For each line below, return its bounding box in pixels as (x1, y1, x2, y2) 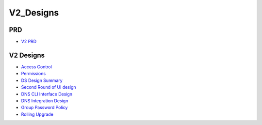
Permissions (21, 71, 46, 77)
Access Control (21, 63, 52, 70)
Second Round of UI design (21, 84, 76, 90)
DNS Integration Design (21, 97, 68, 104)
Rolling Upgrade (21, 111, 53, 117)
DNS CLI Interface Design (21, 91, 73, 97)
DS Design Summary (21, 78, 63, 83)
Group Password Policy (21, 105, 68, 110)
